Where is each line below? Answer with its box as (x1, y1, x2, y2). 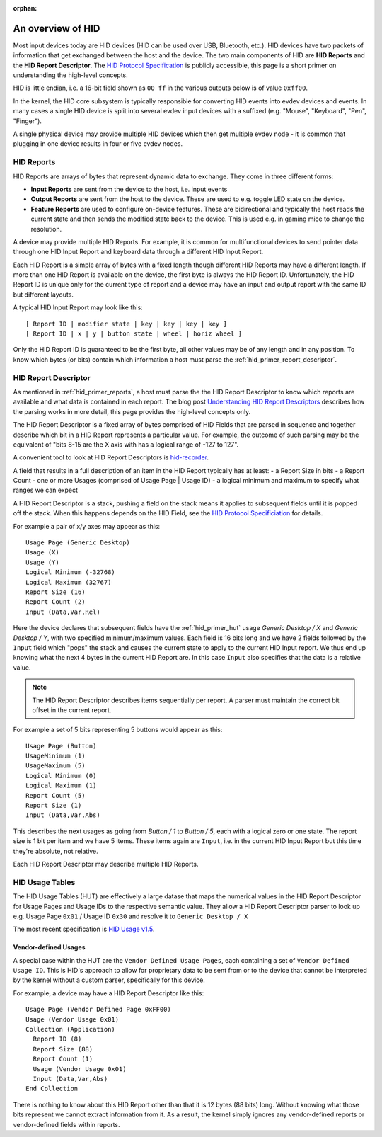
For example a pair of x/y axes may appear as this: (13, 522, 161, 530)
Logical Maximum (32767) (25, 578, 112, 586)
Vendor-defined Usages (13, 943, 86, 952)
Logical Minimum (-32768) (25, 568, 116, 576)
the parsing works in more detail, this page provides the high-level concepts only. (13, 407, 251, 416)
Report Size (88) (33, 1045, 93, 1053)
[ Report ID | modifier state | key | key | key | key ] (25, 319, 228, 328)
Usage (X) (25, 549, 59, 556)
